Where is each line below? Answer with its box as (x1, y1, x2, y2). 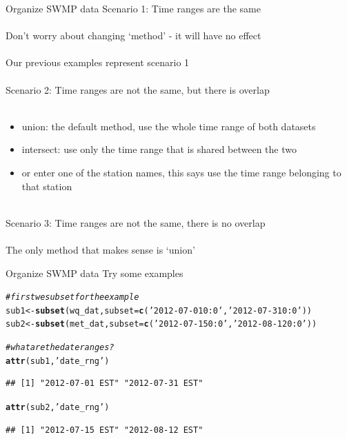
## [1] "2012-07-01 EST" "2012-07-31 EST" (6, 378, 204, 389)
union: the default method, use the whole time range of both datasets (21, 119, 316, 133)
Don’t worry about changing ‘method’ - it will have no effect (6, 28, 261, 43)
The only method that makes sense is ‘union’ (6, 242, 195, 256)
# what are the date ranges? (6, 343, 115, 353)
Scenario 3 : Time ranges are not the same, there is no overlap (6, 215, 266, 229)
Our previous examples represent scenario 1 (6, 55, 190, 70)
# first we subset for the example (6, 292, 139, 303)
